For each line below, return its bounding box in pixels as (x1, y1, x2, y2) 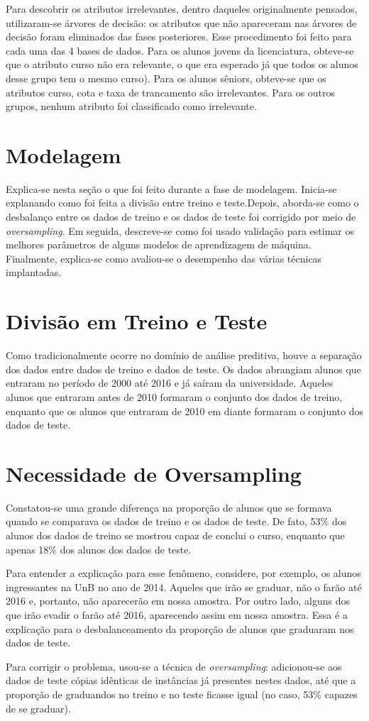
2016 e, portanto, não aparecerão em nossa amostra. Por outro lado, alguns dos (6, 593, 350, 608)
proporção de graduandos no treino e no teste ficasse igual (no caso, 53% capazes (6, 686, 358, 701)
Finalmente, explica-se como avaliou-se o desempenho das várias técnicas (6, 251, 322, 265)
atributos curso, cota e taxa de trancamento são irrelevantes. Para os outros (6, 84, 336, 99)
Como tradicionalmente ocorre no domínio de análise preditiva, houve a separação (6, 348, 362, 363)
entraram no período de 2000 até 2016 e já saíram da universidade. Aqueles (6, 375, 334, 390)
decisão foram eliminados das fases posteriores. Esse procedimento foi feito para (6, 29, 352, 44)
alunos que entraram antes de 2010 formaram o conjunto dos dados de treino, (6, 389, 343, 404)
